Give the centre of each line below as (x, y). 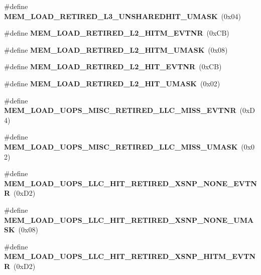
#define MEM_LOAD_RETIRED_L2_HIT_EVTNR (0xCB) (113, 66)
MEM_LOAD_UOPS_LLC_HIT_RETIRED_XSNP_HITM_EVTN (130, 256)
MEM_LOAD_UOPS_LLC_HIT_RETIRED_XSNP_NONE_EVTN (130, 183)
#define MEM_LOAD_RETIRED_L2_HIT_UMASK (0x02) (112, 83)
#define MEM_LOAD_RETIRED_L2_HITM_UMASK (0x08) (116, 49)
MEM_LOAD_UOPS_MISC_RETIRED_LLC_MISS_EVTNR (120, 110)
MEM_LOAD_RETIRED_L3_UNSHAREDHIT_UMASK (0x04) (122, 16)
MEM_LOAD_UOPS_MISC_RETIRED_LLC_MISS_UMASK (121, 146)
